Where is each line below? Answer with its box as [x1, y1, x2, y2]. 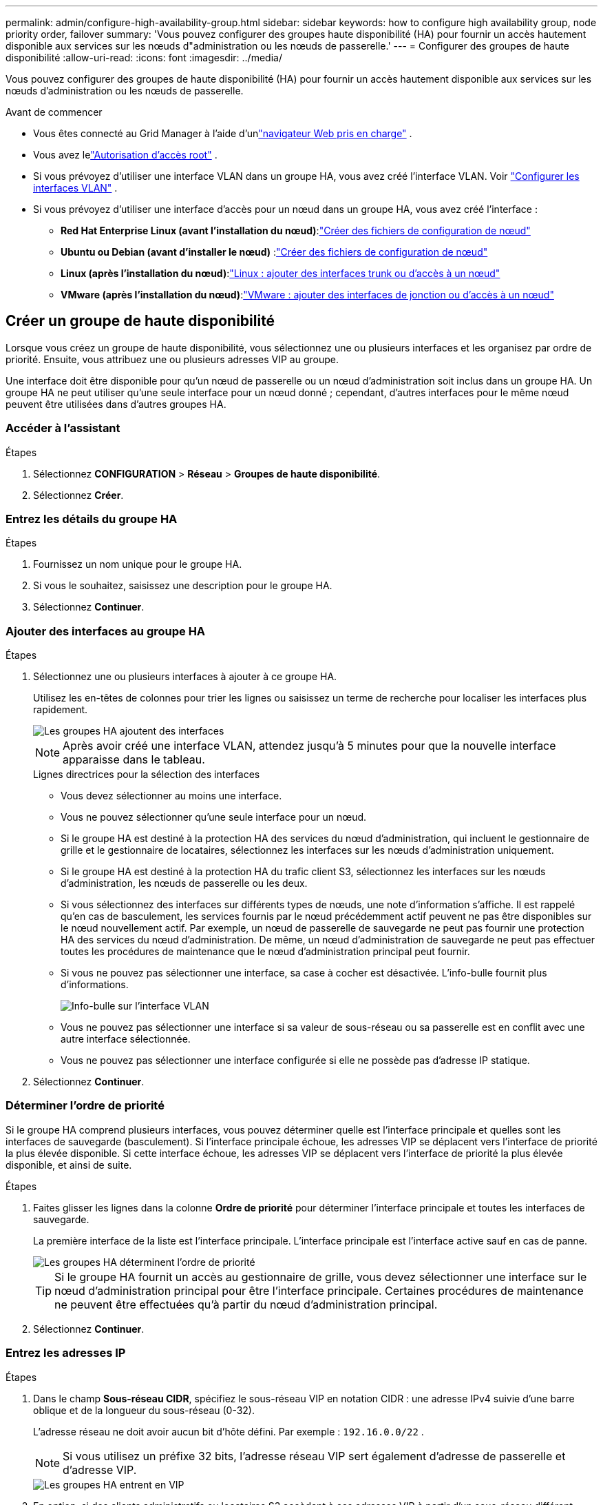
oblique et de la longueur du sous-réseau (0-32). [33, 1404, 255, 1416]
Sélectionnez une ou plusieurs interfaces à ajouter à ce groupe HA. [33, 670, 337, 683]
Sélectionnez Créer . [33, 489, 124, 501]
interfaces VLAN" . [33, 182, 118, 194]
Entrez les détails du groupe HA [6, 511, 178, 526]
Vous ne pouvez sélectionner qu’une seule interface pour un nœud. [61, 811, 367, 823]
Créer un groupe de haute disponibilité [6, 312, 275, 330]
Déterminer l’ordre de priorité [6, 1098, 165, 1113]
